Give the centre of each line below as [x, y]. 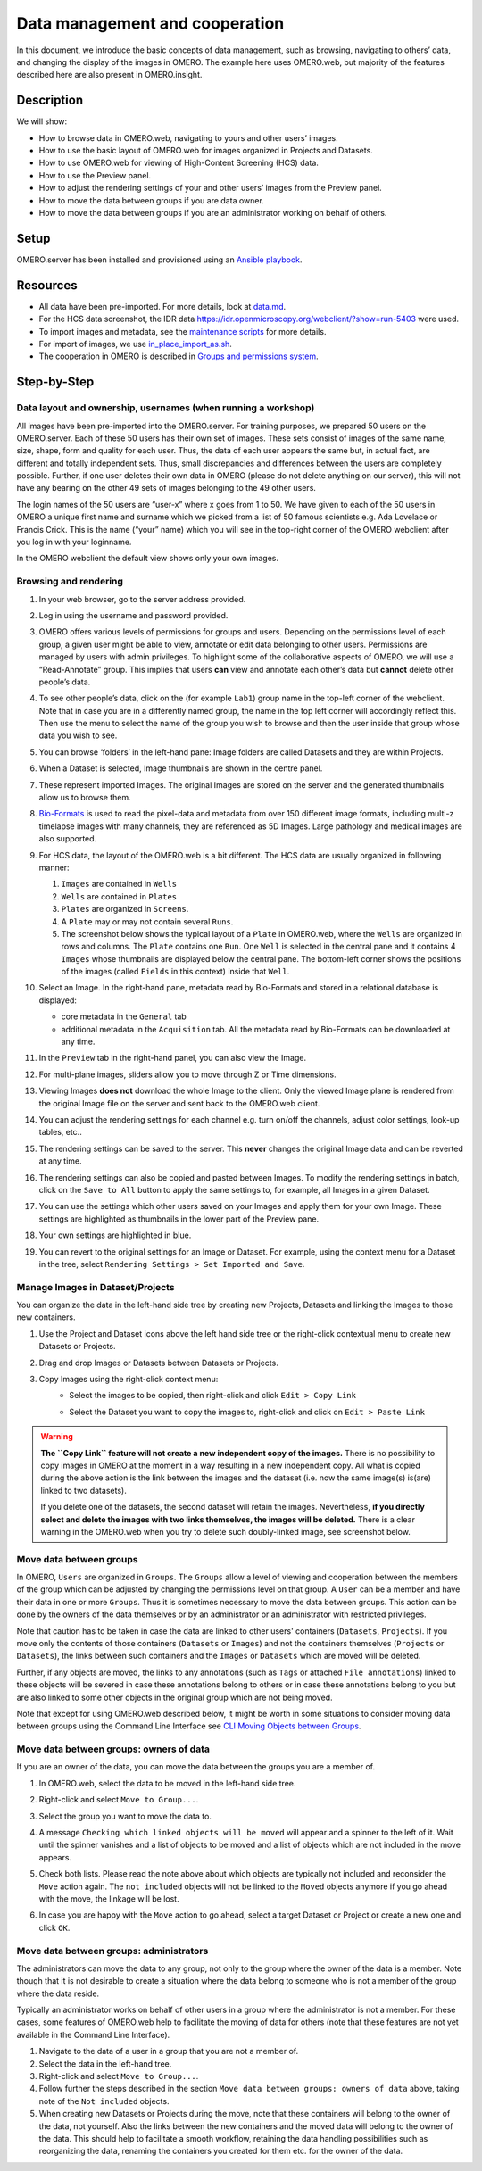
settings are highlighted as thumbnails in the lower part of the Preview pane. [179, 1219]
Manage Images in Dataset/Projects [96, 1287]
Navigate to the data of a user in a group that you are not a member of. [169, 2051]
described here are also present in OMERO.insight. [109, 75]
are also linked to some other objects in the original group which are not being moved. [175, 1697]
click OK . [54, 1927]
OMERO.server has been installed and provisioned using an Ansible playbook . [159, 260]
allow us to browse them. [85, 798]
